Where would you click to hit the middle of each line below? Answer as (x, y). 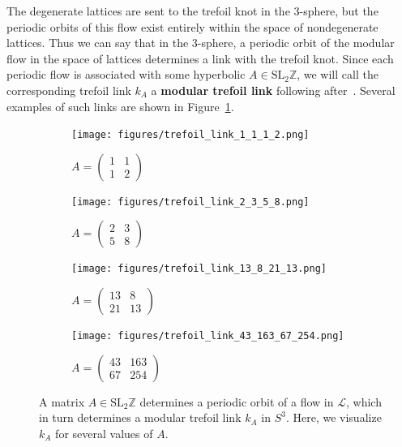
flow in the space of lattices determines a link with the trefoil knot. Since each (200, 58)
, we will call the (338, 74)
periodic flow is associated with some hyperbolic (126, 74)
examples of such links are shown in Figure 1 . (120, 106)
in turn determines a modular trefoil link (140, 417)
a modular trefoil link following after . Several (273, 90)
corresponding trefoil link (69, 90)
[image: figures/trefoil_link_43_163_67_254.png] (208, 336)
